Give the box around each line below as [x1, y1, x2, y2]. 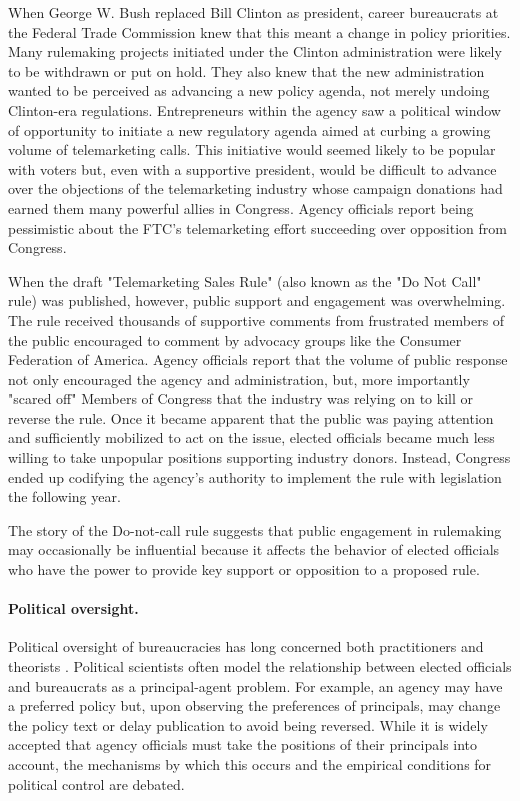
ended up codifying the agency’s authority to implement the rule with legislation [8, 466, 502, 487]
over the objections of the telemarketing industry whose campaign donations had [8, 178, 503, 199]
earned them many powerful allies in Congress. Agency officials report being [8, 197, 474, 218]
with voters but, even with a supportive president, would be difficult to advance [8, 158, 497, 179]
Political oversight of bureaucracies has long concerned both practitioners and [8, 636, 484, 657]
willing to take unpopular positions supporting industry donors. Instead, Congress [8, 447, 511, 468]
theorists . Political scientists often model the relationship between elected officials [8, 656, 512, 677]
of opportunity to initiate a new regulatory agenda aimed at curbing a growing [8, 119, 491, 140]
